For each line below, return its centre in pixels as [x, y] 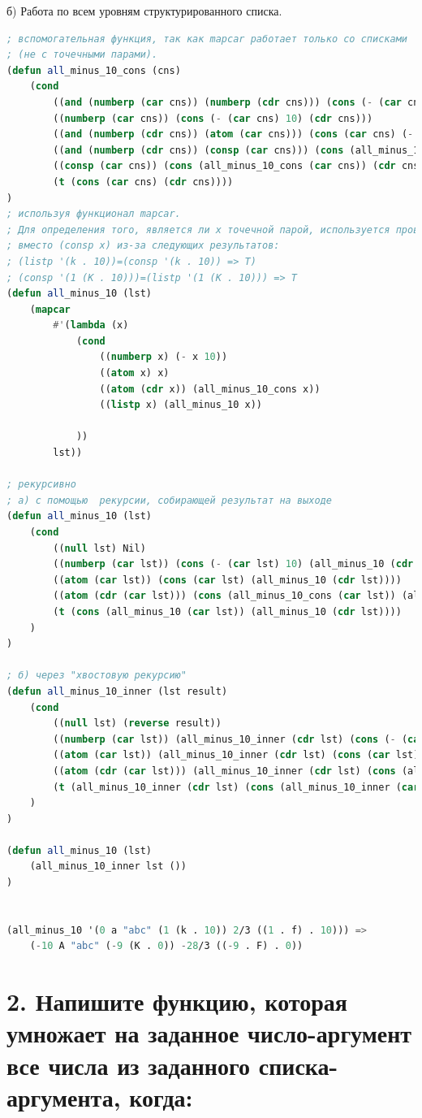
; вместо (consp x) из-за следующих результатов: [143, 246]
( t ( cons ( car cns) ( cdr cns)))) [143, 182]
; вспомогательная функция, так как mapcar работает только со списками [207, 39]
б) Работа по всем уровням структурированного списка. [144, 11]
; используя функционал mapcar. [94, 214]
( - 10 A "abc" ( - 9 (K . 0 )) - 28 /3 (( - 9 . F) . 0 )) [166, 946]
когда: [161, 1096]
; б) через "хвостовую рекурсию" [97, 676]
